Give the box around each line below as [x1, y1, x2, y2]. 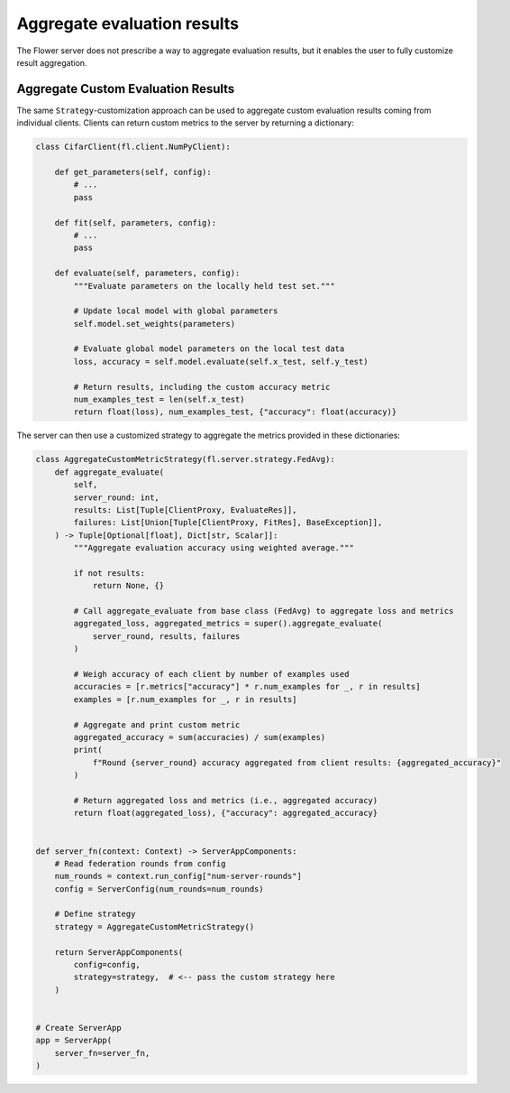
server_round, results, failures [92, 631, 241, 641]
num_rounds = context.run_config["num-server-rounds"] [54, 871, 302, 882]
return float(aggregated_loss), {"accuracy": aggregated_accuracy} [73, 808, 378, 819]
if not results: [73, 568, 146, 578]
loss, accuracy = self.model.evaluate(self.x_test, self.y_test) [73, 357, 369, 366]
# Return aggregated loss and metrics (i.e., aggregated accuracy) [73, 795, 378, 805]
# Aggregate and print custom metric [73, 719, 241, 730]
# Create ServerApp [35, 1023, 122, 1033]
